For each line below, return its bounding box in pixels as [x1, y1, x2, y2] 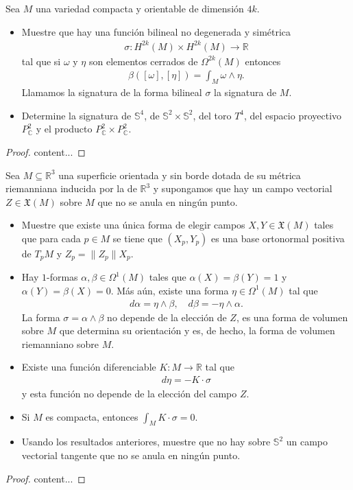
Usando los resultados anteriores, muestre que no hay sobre [21, 434, 271, 449]
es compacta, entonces [45, 409, 138, 423]
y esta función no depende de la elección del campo [21, 386, 237, 400]
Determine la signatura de [21, 108, 132, 122]
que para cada [21, 231, 81, 245]
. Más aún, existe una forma [110, 283, 229, 297]
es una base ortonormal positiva [211, 231, 345, 245]
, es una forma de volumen [236, 310, 348, 324]
